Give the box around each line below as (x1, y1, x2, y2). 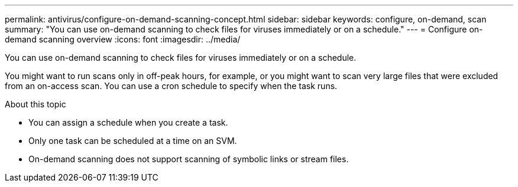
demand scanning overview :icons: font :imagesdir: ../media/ (5, 34, 241, 44)
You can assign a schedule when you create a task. (28, 117, 228, 127)
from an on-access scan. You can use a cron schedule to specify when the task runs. (5, 81, 338, 91)
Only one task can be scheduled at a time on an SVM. (28, 136, 237, 146)
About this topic (5, 99, 66, 109)
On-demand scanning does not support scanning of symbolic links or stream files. (28, 154, 349, 164)
